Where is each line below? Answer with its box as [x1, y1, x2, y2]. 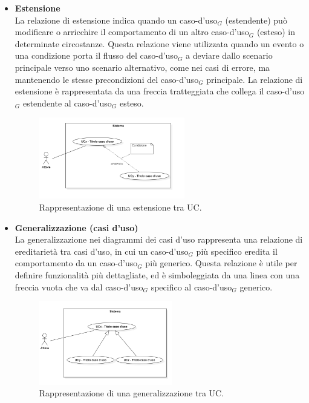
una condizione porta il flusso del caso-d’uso [15, 49, 178, 62]
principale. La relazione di [206, 73, 303, 85]
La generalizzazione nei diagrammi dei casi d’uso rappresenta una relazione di [15, 233, 303, 246]
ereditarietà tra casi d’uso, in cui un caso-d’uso [15, 244, 189, 257]
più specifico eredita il [196, 244, 278, 257]
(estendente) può [225, 13, 287, 26]
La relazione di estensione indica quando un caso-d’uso [15, 13, 218, 26]
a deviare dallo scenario [186, 49, 273, 62]
